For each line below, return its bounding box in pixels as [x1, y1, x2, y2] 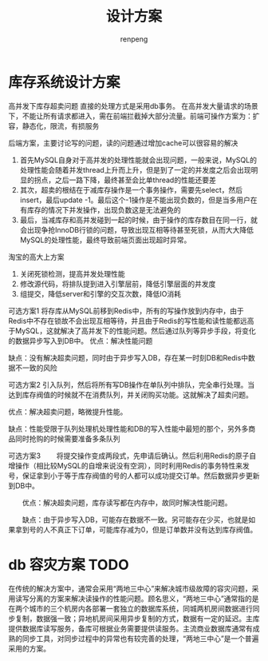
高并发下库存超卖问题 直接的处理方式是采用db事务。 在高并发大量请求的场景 [8, 101, 259, 110]
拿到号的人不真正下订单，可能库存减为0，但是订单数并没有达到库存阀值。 [14, 524, 258, 534]
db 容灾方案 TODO [8, 555, 129, 574]
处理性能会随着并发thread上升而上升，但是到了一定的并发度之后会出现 [19, 165, 251, 174]
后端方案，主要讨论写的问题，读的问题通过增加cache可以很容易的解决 [8, 137, 238, 148]
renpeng [120, 34, 148, 44]
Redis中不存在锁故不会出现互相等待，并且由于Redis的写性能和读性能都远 [8, 316, 247, 325]
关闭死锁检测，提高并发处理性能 [19, 269, 125, 278]
